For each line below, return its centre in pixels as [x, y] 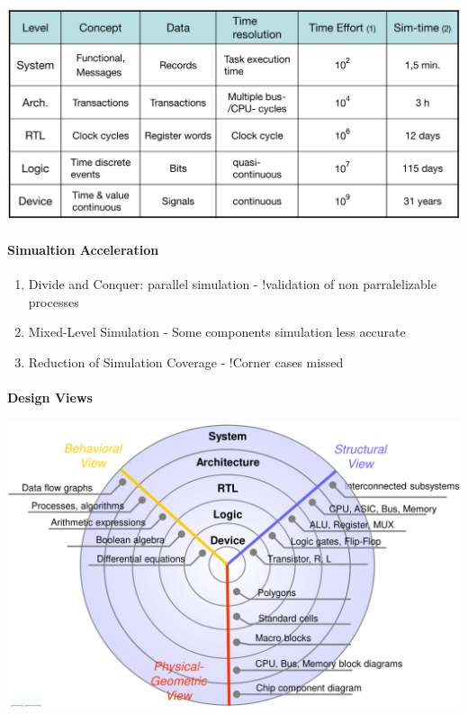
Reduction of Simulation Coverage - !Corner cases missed [186, 362]
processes [54, 301]
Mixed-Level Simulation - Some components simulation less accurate [217, 332]
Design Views [50, 398]
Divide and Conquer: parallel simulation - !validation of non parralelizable [232, 284]
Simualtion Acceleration [83, 249]
